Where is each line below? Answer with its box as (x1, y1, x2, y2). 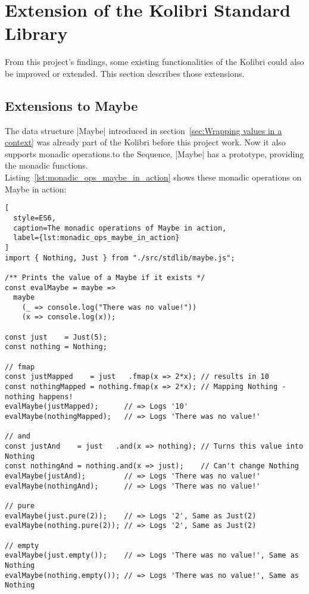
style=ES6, (13, 213, 56, 222)
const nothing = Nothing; (5, 343, 107, 352)
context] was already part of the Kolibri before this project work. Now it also (5, 136, 286, 148)
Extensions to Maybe (5, 96, 138, 114)
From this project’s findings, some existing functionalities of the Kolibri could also (5, 55, 304, 68)
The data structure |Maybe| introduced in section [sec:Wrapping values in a (5, 124, 282, 136)
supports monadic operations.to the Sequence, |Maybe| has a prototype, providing (5, 147, 304, 160)
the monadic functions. (5, 159, 88, 172)
